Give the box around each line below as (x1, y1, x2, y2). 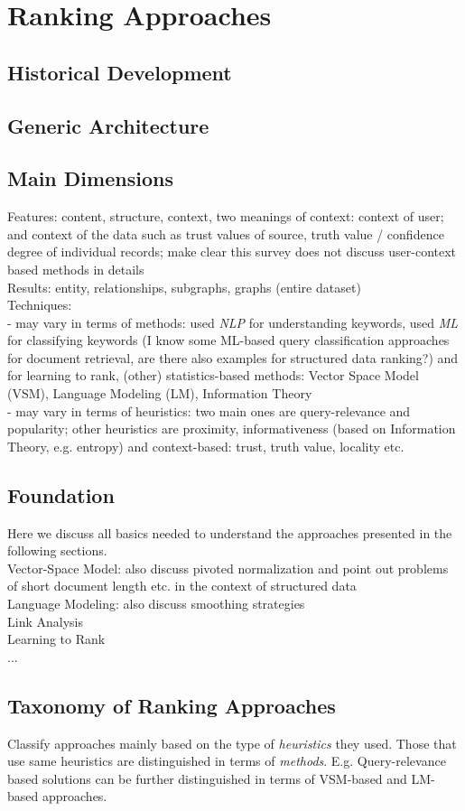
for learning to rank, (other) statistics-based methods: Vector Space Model (7, 366, 419, 385)
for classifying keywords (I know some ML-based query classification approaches (7, 331, 450, 350)
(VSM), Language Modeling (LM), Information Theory (7, 384, 312, 403)
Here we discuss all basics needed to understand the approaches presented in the (7, 523, 452, 542)
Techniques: (7, 295, 72, 314)
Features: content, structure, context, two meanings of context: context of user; (7, 207, 444, 226)
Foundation (7, 480, 115, 508)
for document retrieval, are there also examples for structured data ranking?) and (7, 348, 459, 367)
